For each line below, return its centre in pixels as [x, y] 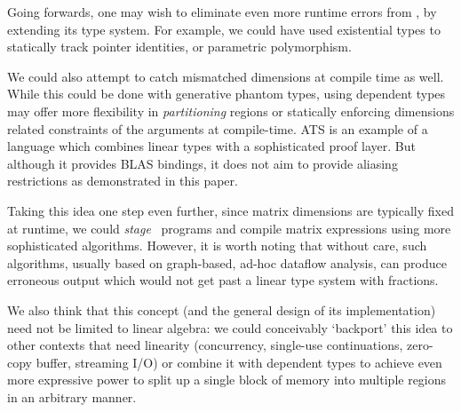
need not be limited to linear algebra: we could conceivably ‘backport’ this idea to [230, 327]
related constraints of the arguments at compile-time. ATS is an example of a [218, 128]
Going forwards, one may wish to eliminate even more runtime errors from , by [222, 12]
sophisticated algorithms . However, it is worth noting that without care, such [217, 246]
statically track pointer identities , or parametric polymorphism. [179, 47]
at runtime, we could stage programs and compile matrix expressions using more [229, 228]
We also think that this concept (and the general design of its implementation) [222, 309]
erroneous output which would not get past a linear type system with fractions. [223, 280]
